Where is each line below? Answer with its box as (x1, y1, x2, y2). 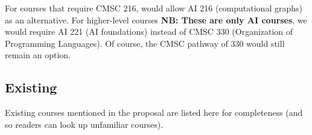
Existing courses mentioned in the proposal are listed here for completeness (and (5, 106, 303, 119)
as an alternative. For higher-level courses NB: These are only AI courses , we (5, 13, 307, 26)
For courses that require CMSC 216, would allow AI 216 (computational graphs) (5, 2, 302, 14)
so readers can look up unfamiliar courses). (5, 118, 164, 130)
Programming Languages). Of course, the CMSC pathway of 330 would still (5, 37, 285, 49)
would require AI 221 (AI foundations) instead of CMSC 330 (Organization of (5, 25, 293, 38)
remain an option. (5, 49, 71, 61)
